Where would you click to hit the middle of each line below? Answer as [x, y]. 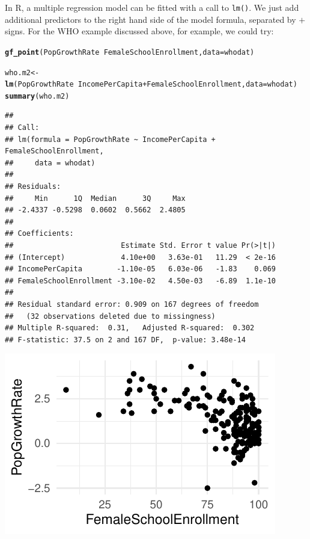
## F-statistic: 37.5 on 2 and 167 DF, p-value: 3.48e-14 [125, 340]
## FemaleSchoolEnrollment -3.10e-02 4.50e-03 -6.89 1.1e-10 [141, 281]
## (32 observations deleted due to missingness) [110, 316]
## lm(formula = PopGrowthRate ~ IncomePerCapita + [110, 139]
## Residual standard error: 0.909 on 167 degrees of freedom [132, 304]
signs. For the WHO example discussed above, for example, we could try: [139, 31]
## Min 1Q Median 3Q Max [95, 198]
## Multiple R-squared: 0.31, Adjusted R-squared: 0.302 [130, 328]
